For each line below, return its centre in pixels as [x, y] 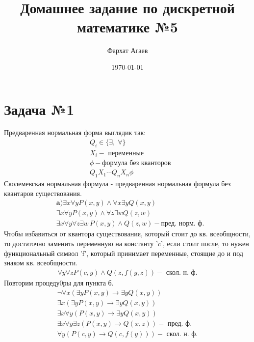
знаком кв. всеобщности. [41, 263]
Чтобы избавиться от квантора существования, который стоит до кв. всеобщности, [127, 234]
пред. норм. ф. [183, 224]
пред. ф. [180, 324]
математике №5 [127, 27]
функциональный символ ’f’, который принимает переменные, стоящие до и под [124, 253]
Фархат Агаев [127, 50]
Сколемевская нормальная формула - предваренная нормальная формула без [117, 184]
